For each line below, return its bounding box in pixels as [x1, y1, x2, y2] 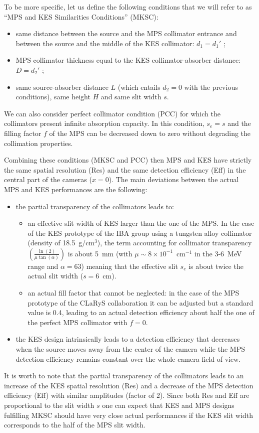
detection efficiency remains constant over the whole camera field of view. [15, 353, 241, 364]
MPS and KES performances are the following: [4, 184, 147, 194]
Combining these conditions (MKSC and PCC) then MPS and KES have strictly [4, 155, 252, 165]
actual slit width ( [27, 270, 83, 281]
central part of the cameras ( [4, 174, 92, 185]
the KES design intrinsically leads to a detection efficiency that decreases [15, 334, 240, 344]
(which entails [117, 81, 160, 92]
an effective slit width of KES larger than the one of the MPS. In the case [27, 218, 254, 228]
